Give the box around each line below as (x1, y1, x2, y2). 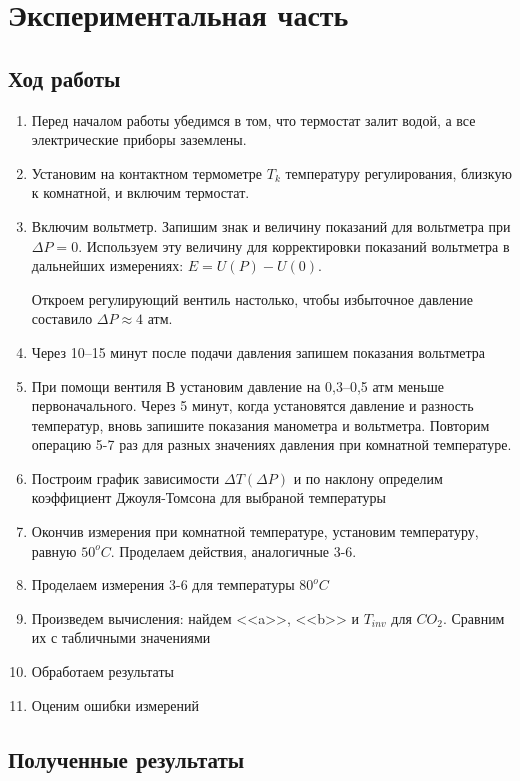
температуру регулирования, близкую (285, 162, 512, 183)
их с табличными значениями (31, 627, 211, 648)
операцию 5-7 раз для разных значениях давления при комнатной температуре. (31, 434, 512, 455)
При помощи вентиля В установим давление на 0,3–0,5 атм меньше (31, 375, 444, 396)
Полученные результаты (8, 743, 245, 774)
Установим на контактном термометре (31, 162, 263, 183)
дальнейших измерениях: (31, 255, 184, 276)
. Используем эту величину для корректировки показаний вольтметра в (78, 235, 510, 256)
